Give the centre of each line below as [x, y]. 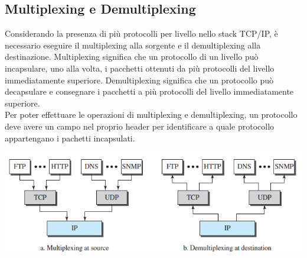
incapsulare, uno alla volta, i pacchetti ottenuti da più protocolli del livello [140, 68]
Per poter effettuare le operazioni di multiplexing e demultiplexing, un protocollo [151, 115]
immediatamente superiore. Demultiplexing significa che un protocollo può [139, 80]
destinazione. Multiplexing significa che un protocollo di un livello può [132, 57]
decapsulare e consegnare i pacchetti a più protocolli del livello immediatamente [149, 91]
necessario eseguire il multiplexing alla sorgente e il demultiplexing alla [133, 45]
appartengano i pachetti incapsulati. [70, 138]
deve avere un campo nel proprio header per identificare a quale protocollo [140, 126]
